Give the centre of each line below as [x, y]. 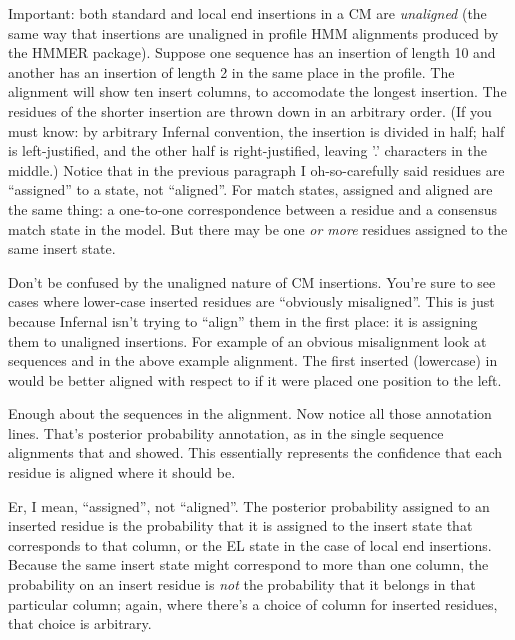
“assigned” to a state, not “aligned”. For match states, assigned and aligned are [250, 189]
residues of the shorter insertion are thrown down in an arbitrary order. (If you [250, 110]
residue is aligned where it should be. [122, 472]
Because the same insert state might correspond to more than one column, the [248, 564]
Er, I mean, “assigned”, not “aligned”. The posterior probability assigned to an [249, 505]
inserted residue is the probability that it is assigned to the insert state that [240, 525]
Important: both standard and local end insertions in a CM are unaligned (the [247, 13]
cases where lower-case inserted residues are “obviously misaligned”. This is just [251, 301]
